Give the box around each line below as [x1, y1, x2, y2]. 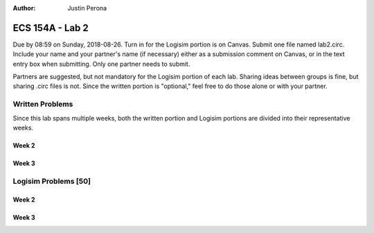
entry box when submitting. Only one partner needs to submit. [12, 60, 190, 68]
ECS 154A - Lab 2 [12, 21, 89, 34]
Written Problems [12, 99, 73, 109]
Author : [12, 4, 36, 12]
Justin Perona [67, 4, 107, 12]
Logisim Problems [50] [12, 176, 91, 186]
